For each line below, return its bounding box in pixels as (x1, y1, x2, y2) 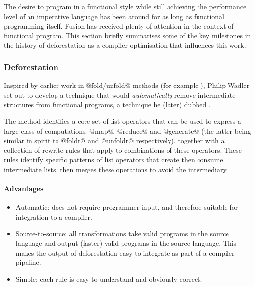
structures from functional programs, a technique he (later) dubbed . (4, 99, 211, 110)
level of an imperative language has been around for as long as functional (4, 11, 224, 21)
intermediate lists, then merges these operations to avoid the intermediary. (4, 164, 228, 174)
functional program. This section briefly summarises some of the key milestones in (4, 30, 251, 40)
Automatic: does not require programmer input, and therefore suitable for (15, 202, 238, 212)
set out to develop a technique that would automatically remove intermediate (4, 89, 236, 100)
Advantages (4, 183, 44, 194)
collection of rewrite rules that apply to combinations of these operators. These (4, 144, 242, 155)
